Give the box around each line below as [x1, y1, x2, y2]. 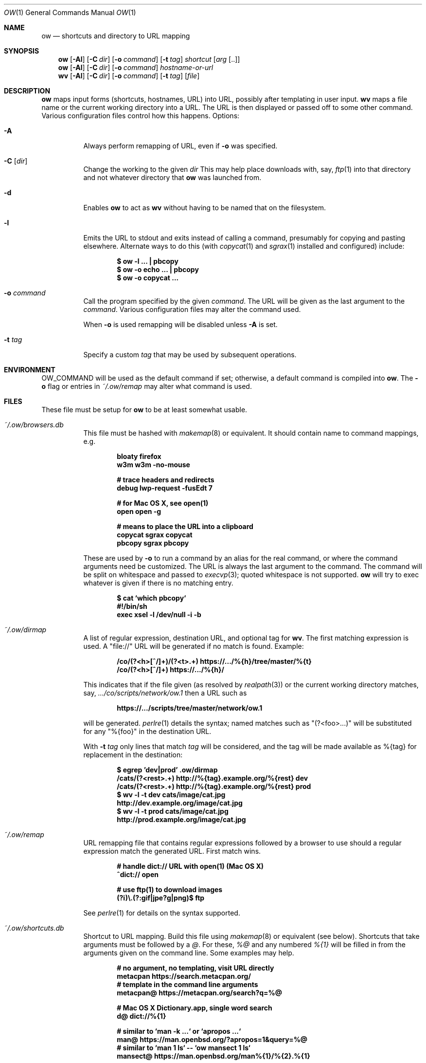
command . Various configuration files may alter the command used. [83, 305, 301, 313]
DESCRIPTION [4, 87, 51, 95]
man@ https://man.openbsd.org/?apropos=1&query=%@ [117, 1035, 308, 1044]
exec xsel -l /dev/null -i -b [117, 610, 201, 619]
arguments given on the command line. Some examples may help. [83, 949, 294, 957]
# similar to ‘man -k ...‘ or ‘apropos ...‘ [117, 1027, 241, 1035]
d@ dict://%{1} [117, 1012, 166, 1020]
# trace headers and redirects [117, 476, 214, 484]
